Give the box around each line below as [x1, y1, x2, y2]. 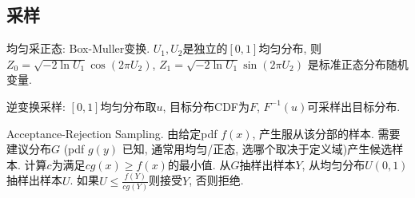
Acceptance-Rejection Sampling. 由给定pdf [6, 125, 217, 141]
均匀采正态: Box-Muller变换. [6, 40, 150, 57]
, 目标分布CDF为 [162, 97, 249, 114]
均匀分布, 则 [258, 40, 321, 57]
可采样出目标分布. [307, 97, 401, 114]
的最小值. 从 [167, 156, 231, 172]
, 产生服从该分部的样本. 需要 [252, 125, 401, 141]
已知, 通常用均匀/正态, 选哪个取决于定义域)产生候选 [122, 141, 393, 157]
